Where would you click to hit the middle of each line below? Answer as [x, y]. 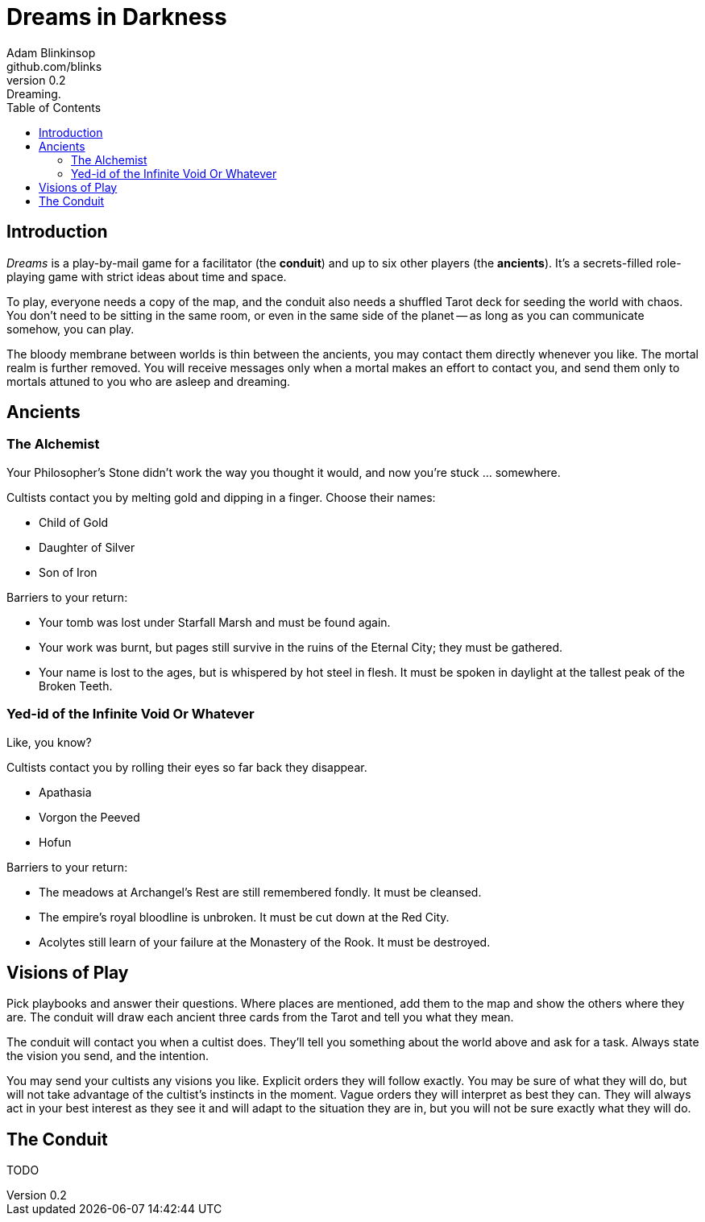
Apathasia [65, 792]
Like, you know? [49, 742]
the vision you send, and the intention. [108, 1056]
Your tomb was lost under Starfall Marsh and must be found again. [215, 622]
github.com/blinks [54, 66]
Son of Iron [68, 572]
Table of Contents [54, 107]
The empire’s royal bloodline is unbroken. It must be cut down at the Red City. [244, 917]
